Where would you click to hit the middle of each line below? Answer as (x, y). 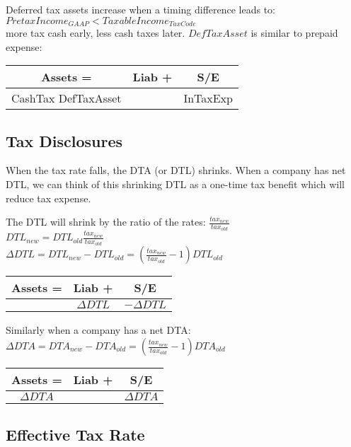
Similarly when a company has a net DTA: (98, 330)
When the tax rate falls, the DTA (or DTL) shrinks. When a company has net (176, 170)
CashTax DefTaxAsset (67, 98)
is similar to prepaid (294, 33)
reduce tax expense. (48, 198)
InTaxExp (208, 98)
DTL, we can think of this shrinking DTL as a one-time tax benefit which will (175, 184)
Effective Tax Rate (75, 435)
